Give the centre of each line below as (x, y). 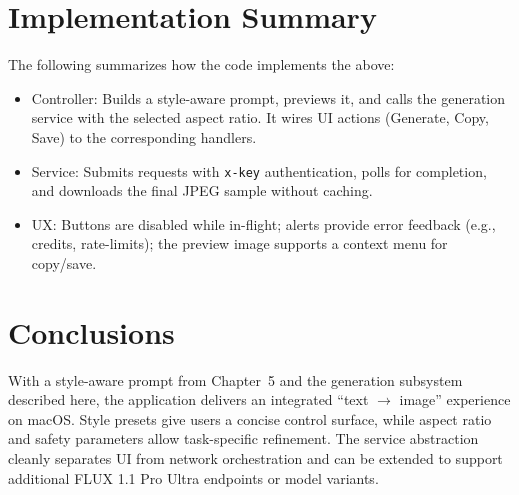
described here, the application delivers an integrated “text (188, 399)
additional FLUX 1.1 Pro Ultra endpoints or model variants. (193, 477)
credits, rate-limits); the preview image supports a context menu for (239, 243)
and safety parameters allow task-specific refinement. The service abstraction (243, 438)
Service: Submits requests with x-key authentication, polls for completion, (259, 170)
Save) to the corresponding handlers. (144, 136)
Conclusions (91, 331)
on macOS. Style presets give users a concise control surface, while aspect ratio (250, 418)
